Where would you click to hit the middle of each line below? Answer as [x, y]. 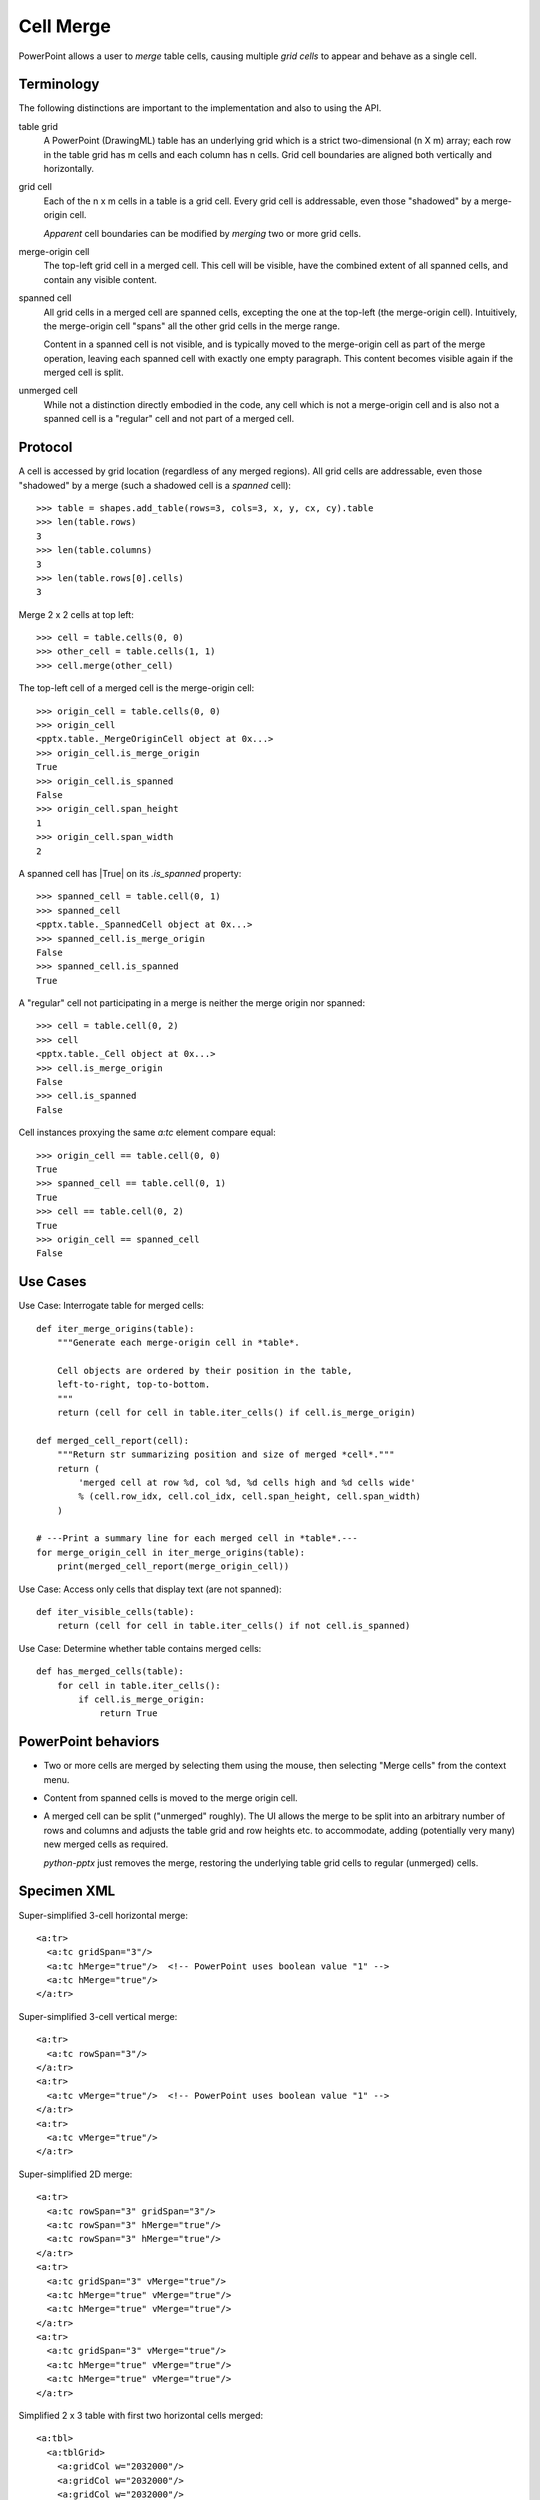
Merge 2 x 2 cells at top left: [76, 614]
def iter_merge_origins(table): [115, 1328]
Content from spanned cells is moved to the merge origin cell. [171, 1798]
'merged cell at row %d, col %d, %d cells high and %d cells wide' [247, 1482]
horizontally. [69, 169]
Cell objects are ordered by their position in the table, [204, 1370]
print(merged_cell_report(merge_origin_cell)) [173, 1566]
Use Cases [52, 1281]
